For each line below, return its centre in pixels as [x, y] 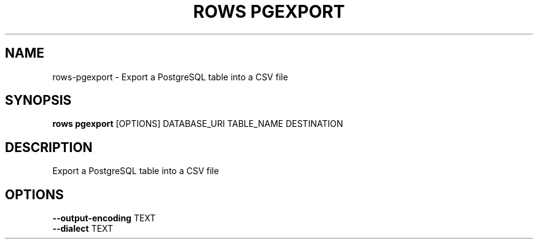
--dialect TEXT [83, 229]
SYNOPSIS [38, 101]
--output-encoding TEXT [104, 218]
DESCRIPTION [49, 147]
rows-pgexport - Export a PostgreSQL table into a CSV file [170, 77]
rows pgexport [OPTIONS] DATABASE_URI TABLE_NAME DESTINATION [198, 124]
